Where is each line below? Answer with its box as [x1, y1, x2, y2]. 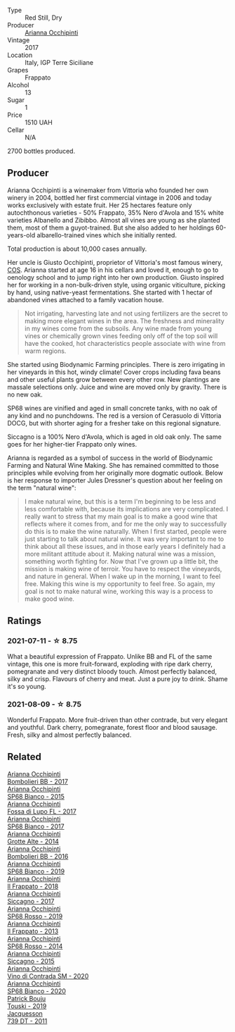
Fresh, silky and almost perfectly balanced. [7, 731, 132, 739]
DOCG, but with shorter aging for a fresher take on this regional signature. [7, 418, 221, 427]
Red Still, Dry [25, 13, 62, 22]
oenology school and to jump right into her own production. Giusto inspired [7, 273, 224, 281]
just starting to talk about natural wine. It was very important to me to [24, 535, 224, 543]
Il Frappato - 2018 [7, 882, 59, 890]
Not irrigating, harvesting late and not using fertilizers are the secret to [24, 309, 228, 318]
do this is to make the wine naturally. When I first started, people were [24, 527, 227, 535]
